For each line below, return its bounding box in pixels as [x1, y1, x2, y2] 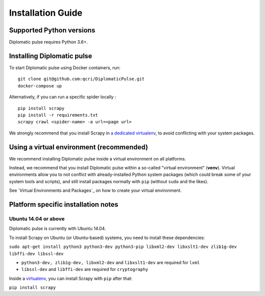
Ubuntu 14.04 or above [9, 215, 65, 222]
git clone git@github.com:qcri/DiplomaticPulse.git [18, 76, 145, 82]
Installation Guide [9, 7, 83, 18]
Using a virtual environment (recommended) [9, 143, 148, 151]
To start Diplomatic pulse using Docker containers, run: [9, 64, 121, 71]
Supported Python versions [9, 26, 96, 34]
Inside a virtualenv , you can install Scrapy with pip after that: [9, 275, 132, 281]
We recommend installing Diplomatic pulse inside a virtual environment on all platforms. [9, 156, 186, 161]
